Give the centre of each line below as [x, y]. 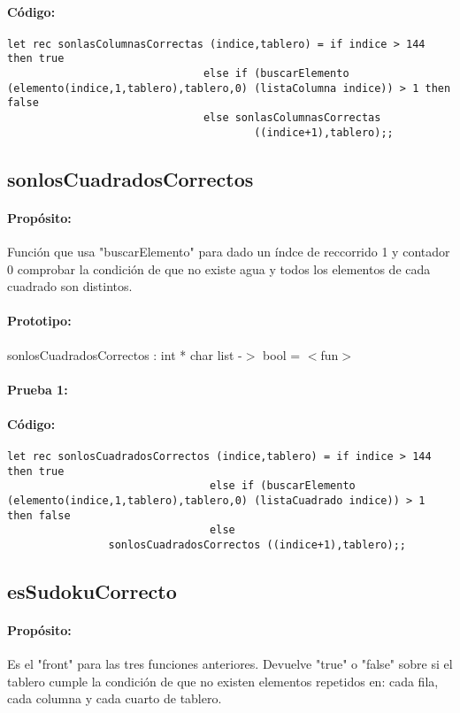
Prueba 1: [38, 389]
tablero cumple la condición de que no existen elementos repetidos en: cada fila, [223, 681]
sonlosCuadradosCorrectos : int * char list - [125, 354]
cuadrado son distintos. [70, 286]
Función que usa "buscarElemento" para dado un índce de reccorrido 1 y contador [229, 251]
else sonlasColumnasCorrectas [292, 118]
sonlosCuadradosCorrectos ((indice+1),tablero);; [257, 545]
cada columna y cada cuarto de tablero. [115, 698]
